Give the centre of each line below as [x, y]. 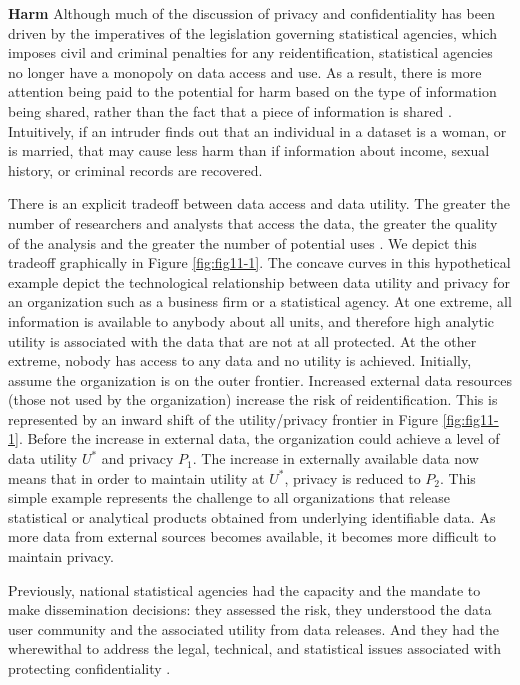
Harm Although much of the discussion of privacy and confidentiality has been [251, 13]
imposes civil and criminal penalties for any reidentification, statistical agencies [250, 52]
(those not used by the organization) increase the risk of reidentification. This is [253, 399]
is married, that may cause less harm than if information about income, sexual [249, 150]
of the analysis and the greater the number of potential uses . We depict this [242, 242]
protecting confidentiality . [89, 668]
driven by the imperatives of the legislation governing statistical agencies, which [252, 32]
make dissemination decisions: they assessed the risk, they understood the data [250, 609]
